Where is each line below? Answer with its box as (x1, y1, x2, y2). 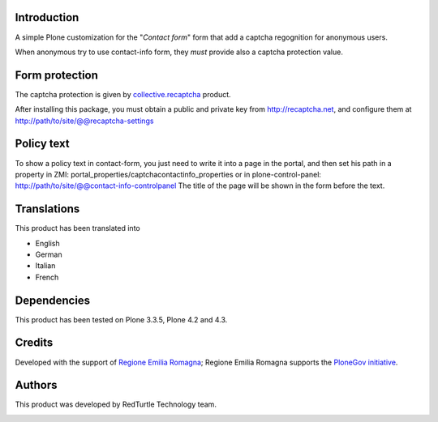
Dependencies (15, 293, 91, 307)
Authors (15, 378, 58, 392)
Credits (15, 336, 54, 350)
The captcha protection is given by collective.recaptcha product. (15, 89, 231, 99)
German (35, 249, 62, 259)
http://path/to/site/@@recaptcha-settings (15, 116, 154, 126)
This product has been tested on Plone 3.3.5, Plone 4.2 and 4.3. (15, 314, 228, 324)
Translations (15, 202, 80, 216)
